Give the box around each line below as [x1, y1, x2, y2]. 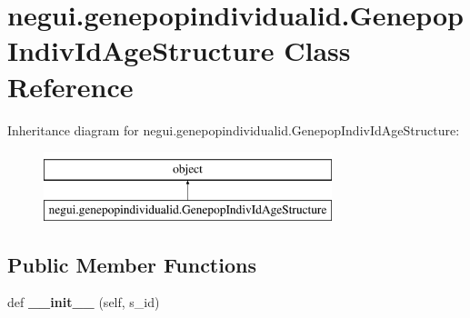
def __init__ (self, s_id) [7, 293, 160, 312]
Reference [7, 67, 134, 104]
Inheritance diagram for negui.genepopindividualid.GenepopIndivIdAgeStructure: [7, 120, 460, 139]
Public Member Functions [7, 250, 256, 278]
